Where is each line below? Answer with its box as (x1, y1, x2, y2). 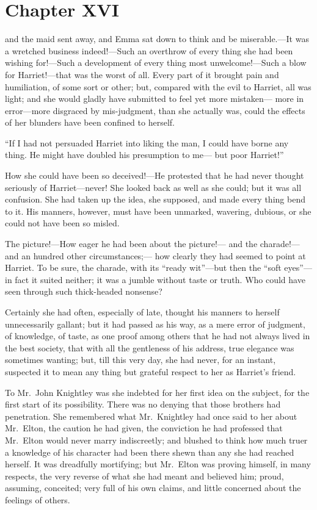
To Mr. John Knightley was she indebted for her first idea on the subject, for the (5, 386, 310, 398)
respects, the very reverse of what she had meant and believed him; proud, (5, 469, 284, 482)
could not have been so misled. (5, 217, 120, 229)
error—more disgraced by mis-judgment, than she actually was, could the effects (5, 104, 305, 117)
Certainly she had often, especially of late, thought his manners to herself (5, 306, 280, 318)
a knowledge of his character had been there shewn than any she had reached (5, 445, 294, 458)
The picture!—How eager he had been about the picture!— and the (5, 237, 258, 250)
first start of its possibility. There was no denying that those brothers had (5, 398, 281, 411)
